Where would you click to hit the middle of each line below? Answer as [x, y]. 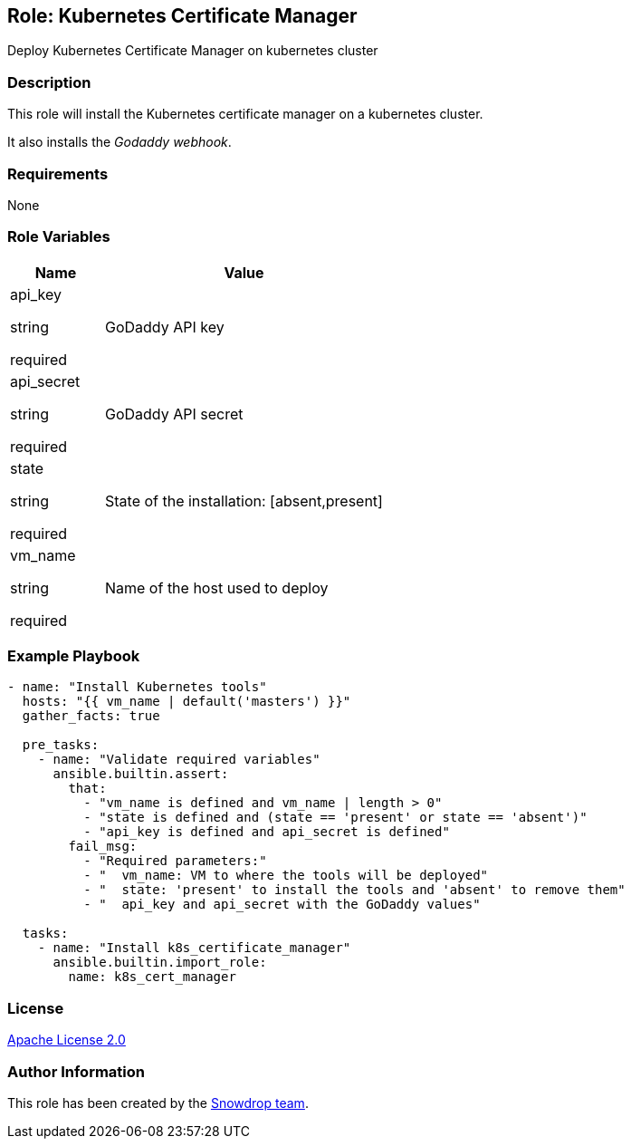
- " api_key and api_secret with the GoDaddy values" [282, 905]
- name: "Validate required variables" [179, 760]
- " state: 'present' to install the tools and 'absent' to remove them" [354, 890]
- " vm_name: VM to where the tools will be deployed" [286, 876]
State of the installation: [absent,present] [244, 501]
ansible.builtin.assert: [141, 774]
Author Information [76, 1071]
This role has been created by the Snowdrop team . [158, 1103]
